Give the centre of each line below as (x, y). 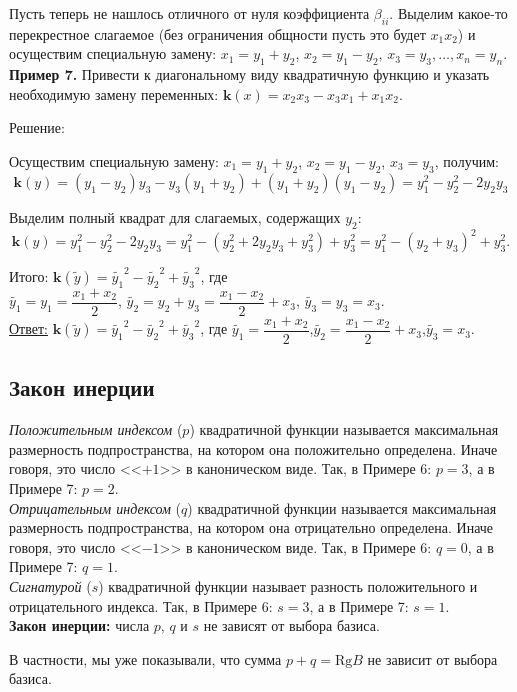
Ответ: (28, 328)
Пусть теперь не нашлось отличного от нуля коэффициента (189, 13)
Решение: (37, 127)
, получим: (466, 160)
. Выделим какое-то (448, 13)
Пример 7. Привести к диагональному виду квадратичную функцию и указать (249, 74)
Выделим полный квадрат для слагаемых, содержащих (175, 216)
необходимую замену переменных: (114, 93)
